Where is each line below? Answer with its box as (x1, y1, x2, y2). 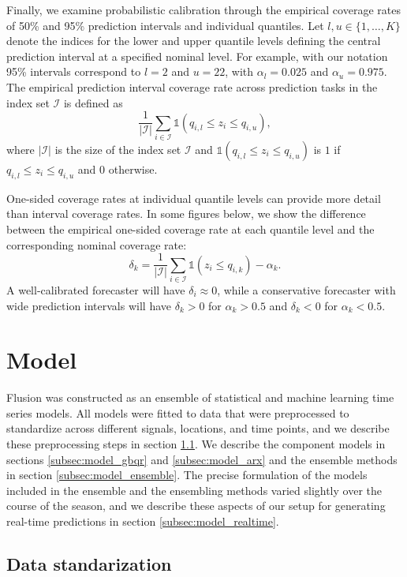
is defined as (63, 94, 123, 111)
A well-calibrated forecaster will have (6, 281, 185, 298)
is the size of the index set (54, 141, 181, 157)
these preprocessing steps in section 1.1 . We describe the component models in (6, 436, 386, 452)
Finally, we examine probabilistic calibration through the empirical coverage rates (6, 2, 401, 17)
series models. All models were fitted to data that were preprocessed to (6, 404, 349, 421)
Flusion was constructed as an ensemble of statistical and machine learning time (6, 389, 394, 406)
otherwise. (108, 160, 158, 177)
